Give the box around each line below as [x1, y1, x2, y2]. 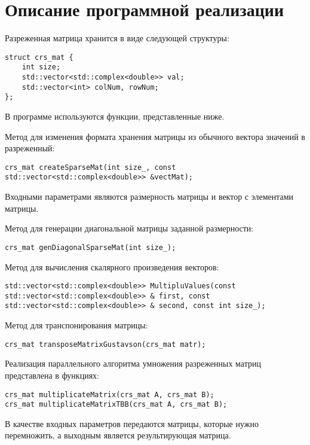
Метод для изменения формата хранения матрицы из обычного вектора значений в [5, 130, 305, 142]
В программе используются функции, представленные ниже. [5, 110, 225, 122]
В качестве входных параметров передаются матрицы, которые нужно [5, 417, 259, 429]
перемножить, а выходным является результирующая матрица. [5, 429, 231, 441]
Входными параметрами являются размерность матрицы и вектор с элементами [5, 190, 294, 203]
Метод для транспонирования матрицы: [5, 319, 148, 331]
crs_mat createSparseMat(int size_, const [5, 163, 176, 172]
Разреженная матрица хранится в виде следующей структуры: [5, 32, 229, 44]
